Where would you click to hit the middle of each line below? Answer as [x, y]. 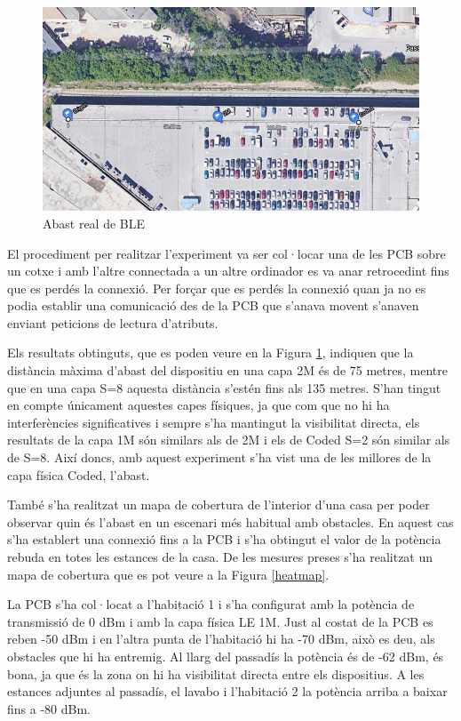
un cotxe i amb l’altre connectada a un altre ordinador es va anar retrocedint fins [228, 271]
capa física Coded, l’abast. [79, 474]
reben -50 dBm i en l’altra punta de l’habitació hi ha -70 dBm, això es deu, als [221, 639]
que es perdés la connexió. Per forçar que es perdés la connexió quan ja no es [217, 288]
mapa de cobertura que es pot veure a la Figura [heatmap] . [168, 574]
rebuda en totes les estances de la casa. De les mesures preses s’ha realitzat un [220, 557]
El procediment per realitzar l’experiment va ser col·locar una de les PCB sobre [227, 253]
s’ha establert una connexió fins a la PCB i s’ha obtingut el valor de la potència [224, 539]
